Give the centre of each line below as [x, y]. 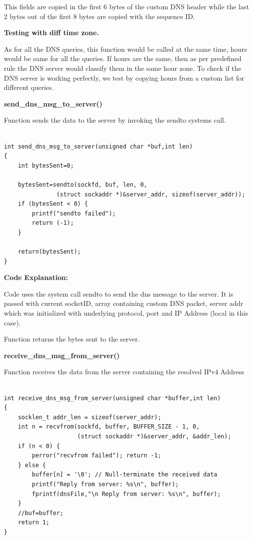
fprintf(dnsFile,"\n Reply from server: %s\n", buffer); [126, 494]
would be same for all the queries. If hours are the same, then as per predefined [123, 58]
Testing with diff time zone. [52, 32]
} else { [32, 465]
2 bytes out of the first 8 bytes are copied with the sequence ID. [99, 16]
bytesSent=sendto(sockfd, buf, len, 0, [83, 184]
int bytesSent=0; [46, 165]
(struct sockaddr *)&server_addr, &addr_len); [154, 436]
